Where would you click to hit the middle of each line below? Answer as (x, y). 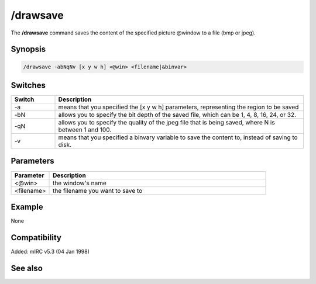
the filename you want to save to (98, 191)
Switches (28, 85)
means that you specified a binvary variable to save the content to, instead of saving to (178, 137)
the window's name (80, 183)
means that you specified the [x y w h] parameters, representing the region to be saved (178, 107)
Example (27, 207)
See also (27, 268)
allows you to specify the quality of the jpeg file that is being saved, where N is (166, 123)
